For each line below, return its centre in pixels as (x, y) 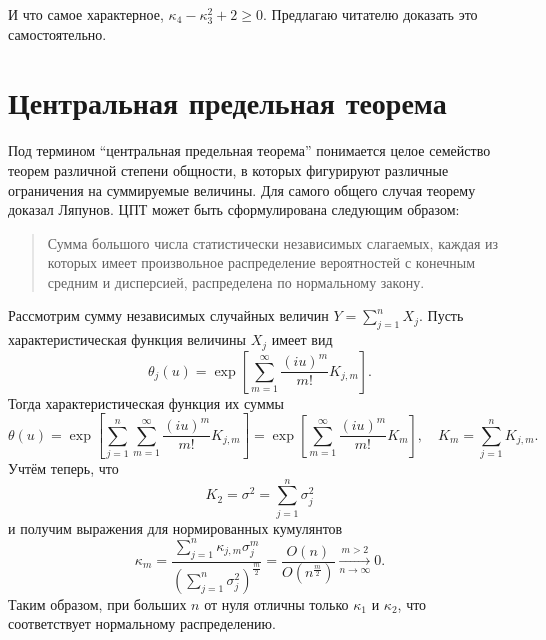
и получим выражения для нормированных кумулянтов (175, 527)
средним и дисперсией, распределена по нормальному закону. (236, 281)
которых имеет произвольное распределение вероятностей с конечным (261, 262)
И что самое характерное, (86, 14)
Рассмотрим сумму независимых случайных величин (168, 315)
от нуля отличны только (276, 603)
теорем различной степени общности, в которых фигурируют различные (228, 169)
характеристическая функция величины (127, 339)
